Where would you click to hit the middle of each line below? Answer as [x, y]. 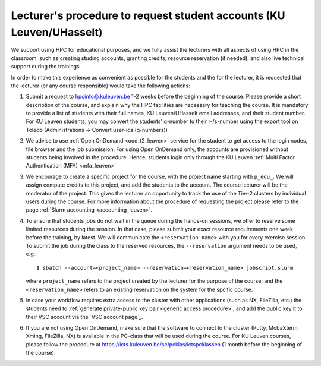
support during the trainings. [46, 67]
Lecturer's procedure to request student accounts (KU [148, 15]
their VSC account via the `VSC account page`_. [84, 317]
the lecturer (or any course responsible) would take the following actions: [100, 86]
